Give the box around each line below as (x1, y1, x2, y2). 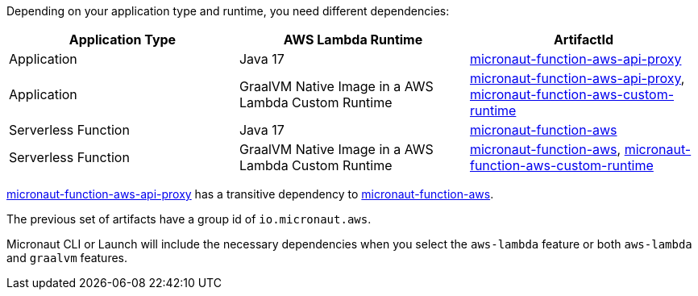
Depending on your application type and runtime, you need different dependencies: (6, 4, 450, 18)
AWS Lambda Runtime (283, 31, 423, 48)
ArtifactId (553, 31, 614, 48)
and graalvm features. (6, 251, 128, 265)
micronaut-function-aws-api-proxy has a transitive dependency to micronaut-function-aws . (6, 187, 494, 201)
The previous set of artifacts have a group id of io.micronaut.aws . (6, 212, 372, 226)
